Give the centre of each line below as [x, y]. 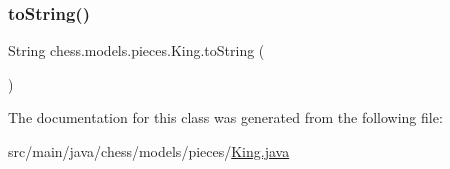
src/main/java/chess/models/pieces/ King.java [149, 151]
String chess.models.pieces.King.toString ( [136, 50]
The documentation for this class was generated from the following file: [225, 117]
